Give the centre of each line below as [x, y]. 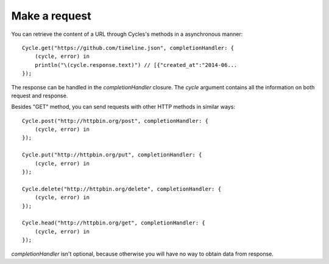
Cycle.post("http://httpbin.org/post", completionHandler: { [115, 121]
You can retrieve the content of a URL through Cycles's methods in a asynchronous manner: [127, 34]
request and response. [40, 96]
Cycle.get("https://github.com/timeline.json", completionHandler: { [128, 48]
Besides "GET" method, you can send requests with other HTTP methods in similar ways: [123, 107]
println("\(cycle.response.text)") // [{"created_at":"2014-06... [136, 65]
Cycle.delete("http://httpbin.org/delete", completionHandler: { [122, 189]
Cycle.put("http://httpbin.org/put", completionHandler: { [112, 155]
